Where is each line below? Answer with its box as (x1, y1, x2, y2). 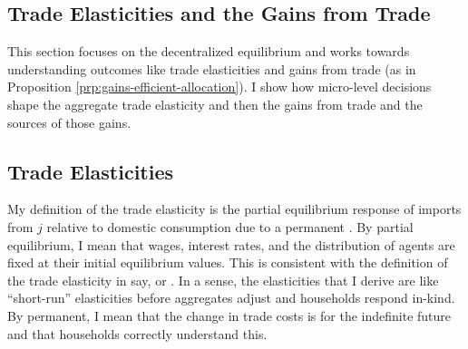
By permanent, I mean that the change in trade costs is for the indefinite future (7, 305, 452, 325)
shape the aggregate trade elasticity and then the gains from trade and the (7, 94, 423, 113)
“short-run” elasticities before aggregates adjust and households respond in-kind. (7, 288, 455, 307)
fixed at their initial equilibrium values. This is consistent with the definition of (7, 253, 448, 272)
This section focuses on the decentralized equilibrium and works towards (7, 42, 410, 61)
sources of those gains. (7, 112, 132, 131)
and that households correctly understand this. (7, 324, 268, 343)
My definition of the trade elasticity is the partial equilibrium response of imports (7, 199, 462, 218)
